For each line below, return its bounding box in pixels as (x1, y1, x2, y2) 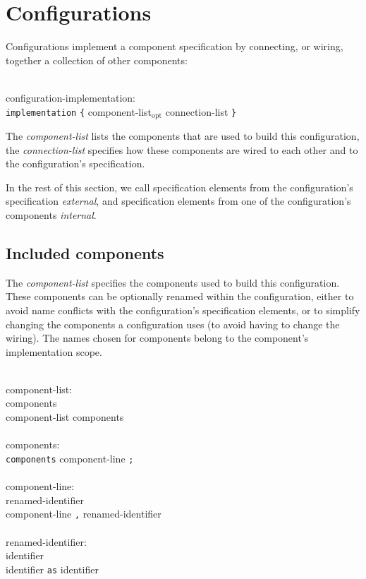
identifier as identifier (6, 561, 99, 576)
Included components (6, 241, 164, 263)
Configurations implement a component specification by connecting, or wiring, (6, 39, 343, 54)
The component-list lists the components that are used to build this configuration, (6, 128, 360, 143)
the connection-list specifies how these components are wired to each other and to (6, 142, 358, 157)
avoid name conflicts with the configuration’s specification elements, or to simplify (6, 302, 360, 317)
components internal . (6, 207, 97, 222)
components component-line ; (6, 450, 134, 465)
